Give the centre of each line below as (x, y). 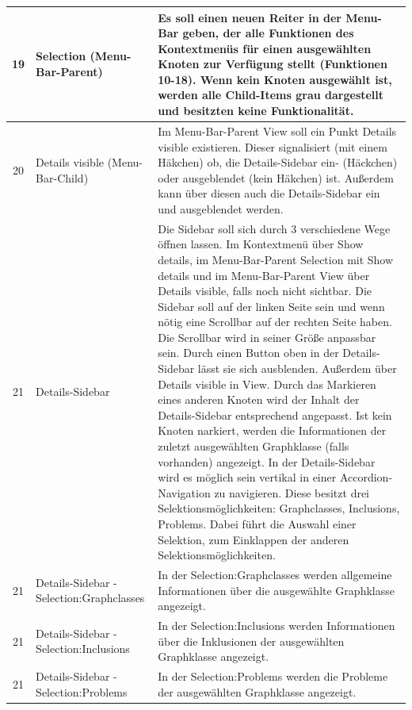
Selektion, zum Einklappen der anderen (254, 539)
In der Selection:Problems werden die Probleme (273, 676)
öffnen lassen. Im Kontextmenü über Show (261, 244)
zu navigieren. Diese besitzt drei (292, 492)
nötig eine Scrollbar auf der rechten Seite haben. (275, 322)
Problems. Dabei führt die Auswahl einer (257, 524)
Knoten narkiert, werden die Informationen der (272, 430)
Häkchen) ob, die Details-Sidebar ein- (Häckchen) (278, 162)
